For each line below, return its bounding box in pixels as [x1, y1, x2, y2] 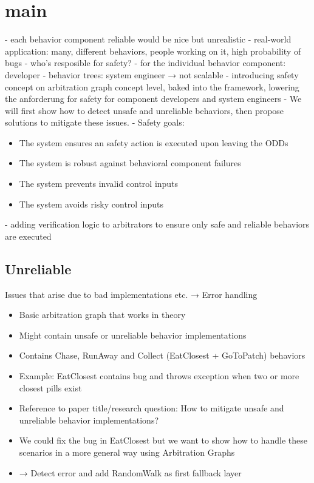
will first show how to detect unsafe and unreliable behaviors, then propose [5, 104, 284, 117]
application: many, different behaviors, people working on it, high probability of [5, 44, 301, 57]
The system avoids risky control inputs [19, 197, 164, 210]
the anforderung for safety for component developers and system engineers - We [5, 92, 302, 105]
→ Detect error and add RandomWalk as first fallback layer [19, 466, 242, 479]
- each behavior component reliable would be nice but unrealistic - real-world [5, 33, 292, 46]
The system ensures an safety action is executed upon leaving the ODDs [19, 136, 288, 149]
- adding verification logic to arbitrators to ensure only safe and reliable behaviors [5, 218, 310, 231]
